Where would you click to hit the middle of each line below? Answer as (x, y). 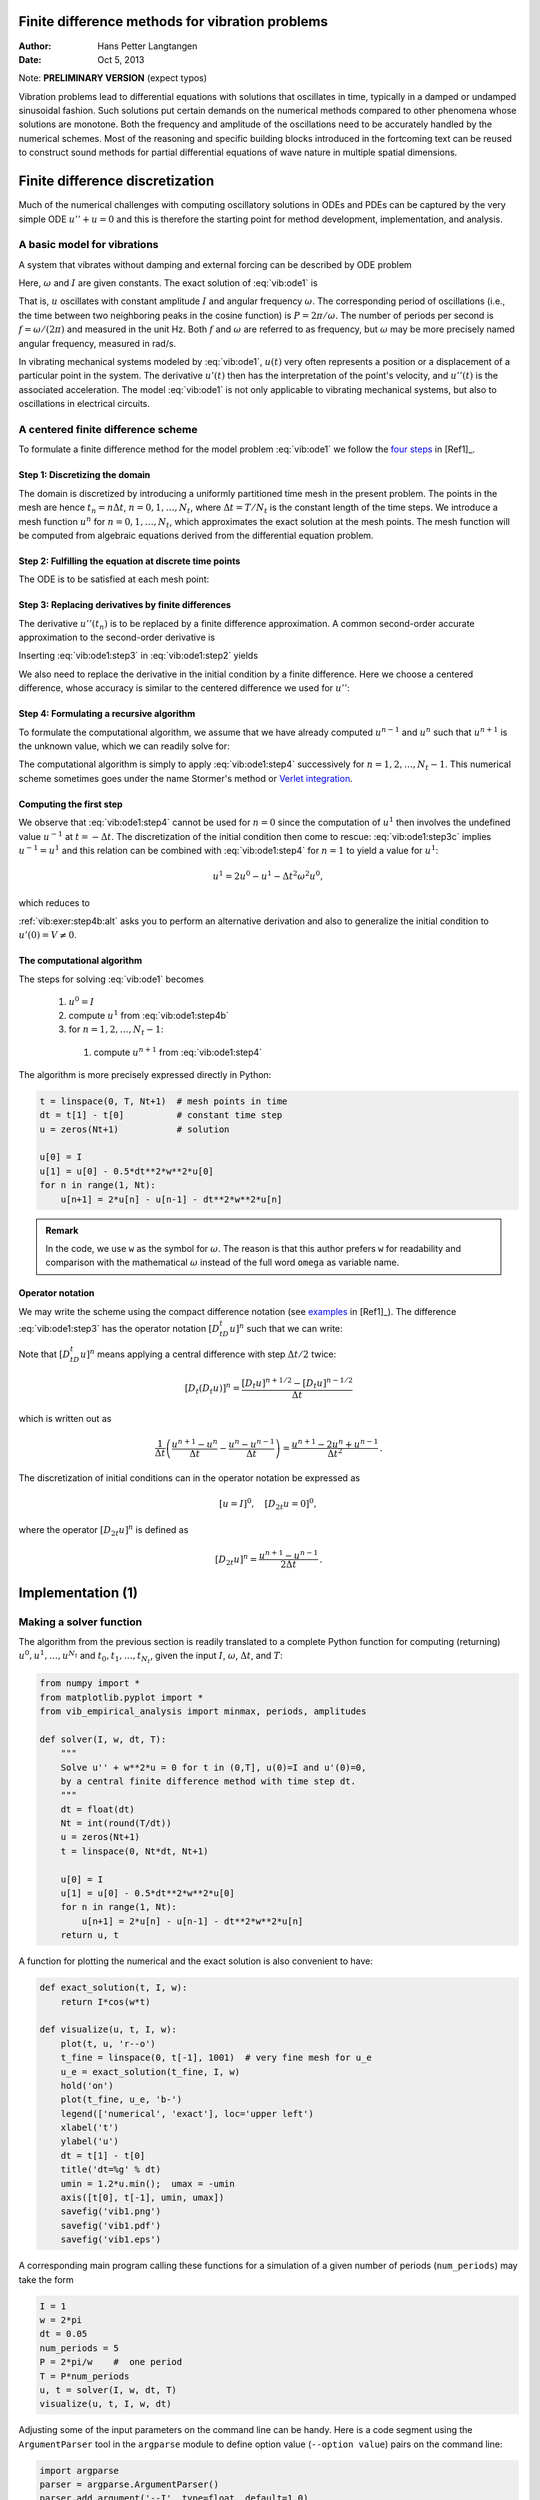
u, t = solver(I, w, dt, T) (108, 2389)
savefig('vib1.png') (111, 2211)
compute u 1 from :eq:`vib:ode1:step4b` (149, 1014)
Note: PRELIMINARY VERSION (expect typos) (113, 78)
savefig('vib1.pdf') (111, 2225)
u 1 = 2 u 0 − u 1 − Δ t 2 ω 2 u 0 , (268, 875)
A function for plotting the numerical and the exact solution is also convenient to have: (196, 1961)
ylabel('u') (90, 2141)
